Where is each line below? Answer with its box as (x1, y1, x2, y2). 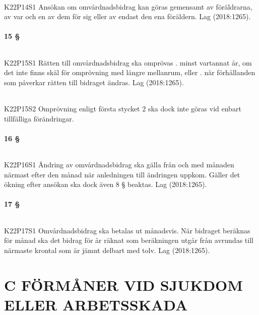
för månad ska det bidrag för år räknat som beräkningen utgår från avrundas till (4, 235, 253, 245)
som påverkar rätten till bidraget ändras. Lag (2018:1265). (4, 77, 184, 87)
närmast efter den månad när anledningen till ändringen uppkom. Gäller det (4, 169, 240, 179)
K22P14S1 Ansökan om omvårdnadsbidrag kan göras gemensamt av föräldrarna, (4, 1, 252, 12)
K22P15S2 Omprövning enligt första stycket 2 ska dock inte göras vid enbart (4, 103, 241, 113)
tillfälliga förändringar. (4, 113, 74, 123)
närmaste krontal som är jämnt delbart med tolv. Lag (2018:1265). (4, 244, 210, 255)
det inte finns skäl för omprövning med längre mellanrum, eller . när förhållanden (4, 67, 255, 78)
